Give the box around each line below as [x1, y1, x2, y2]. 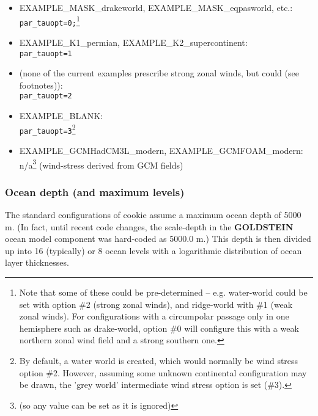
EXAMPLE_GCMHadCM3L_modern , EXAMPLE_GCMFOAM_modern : [19, 144, 303, 156]
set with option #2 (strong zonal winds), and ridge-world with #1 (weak [19, 297, 293, 310]
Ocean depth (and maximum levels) [5, 184, 185, 199]
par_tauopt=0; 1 [19, 13, 80, 27]
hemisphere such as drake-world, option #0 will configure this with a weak [19, 321, 299, 334]
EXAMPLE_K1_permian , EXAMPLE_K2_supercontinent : [19, 35, 248, 48]
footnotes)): [19, 78, 63, 91]
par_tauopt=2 [19, 92, 72, 101]
